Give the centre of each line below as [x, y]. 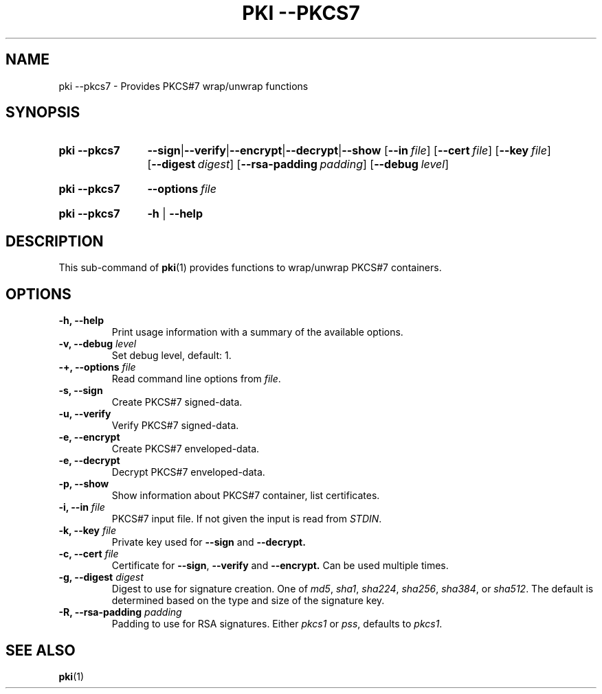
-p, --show [84, 484]
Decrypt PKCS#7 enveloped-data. [188, 472]
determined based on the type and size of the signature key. [248, 601]
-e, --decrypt [89, 461]
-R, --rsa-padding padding [120, 612]
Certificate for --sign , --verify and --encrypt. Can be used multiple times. [280, 566]
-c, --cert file [89, 554]
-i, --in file [82, 507]
